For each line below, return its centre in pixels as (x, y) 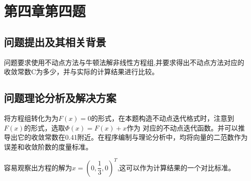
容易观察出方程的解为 (38, 167)
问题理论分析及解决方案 (60, 98)
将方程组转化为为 (31, 118)
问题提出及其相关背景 (55, 41)
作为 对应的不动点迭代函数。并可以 (182, 127)
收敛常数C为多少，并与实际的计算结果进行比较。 (81, 72)
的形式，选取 (45, 127)
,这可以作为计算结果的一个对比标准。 (176, 167)
